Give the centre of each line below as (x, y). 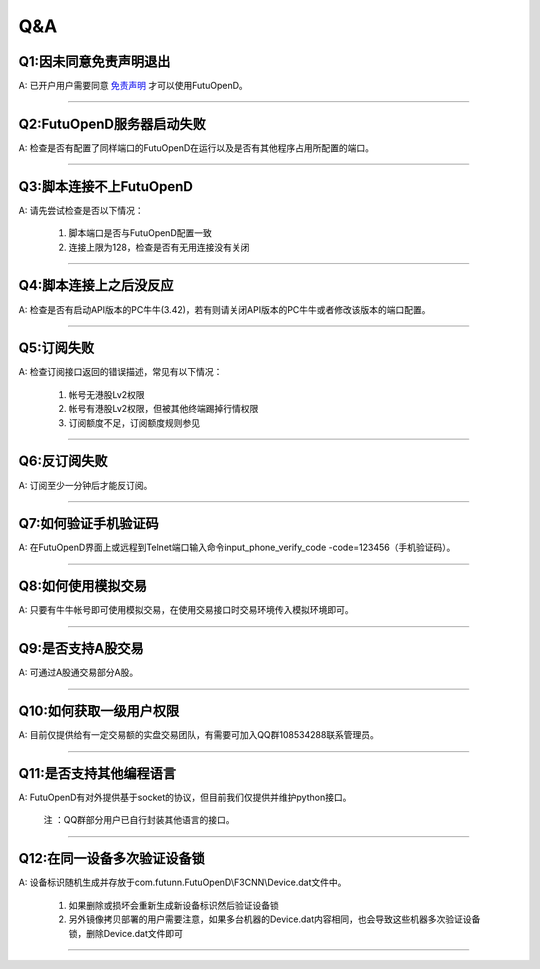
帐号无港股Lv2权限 (106, 394)
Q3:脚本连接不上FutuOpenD (106, 186)
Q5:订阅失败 (56, 348)
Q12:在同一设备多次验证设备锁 (111, 858)
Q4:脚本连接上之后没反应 (96, 285)
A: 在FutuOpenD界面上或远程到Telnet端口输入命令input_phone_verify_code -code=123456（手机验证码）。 (237, 547)
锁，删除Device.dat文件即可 (126, 933)
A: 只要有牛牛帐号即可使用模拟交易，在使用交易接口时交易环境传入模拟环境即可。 (186, 610)
